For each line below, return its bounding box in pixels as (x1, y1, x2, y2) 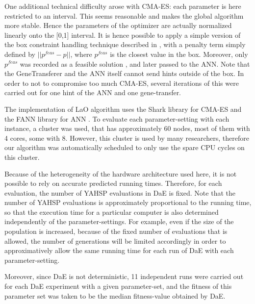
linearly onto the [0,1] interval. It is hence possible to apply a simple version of (4, 29, 241, 40)
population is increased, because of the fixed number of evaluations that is (4, 226, 228, 236)
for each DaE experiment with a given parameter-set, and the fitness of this (4, 281, 232, 291)
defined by (4, 49, 36, 59)
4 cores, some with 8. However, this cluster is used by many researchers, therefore (4, 132, 249, 143)
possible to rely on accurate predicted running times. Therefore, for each (4, 178, 222, 188)
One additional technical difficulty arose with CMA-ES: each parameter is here (4, 1, 241, 11)
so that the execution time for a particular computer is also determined (4, 206, 219, 217)
